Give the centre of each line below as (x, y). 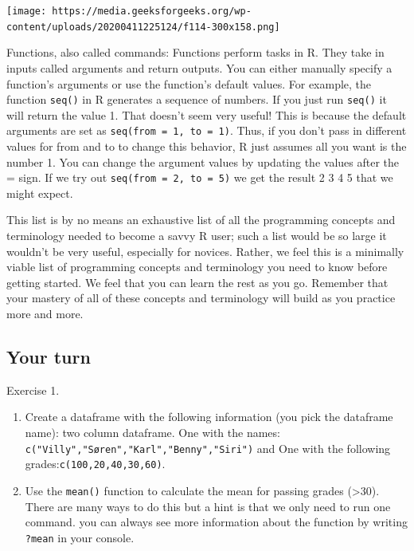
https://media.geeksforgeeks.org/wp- (152, 11)
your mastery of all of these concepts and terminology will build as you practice (201, 298)
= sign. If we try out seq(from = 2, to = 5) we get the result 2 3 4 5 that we (200, 177)
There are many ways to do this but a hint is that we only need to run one (208, 506)
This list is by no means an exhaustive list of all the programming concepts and (201, 220)
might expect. (40, 193)
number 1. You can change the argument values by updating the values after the (203, 161)
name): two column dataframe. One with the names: (152, 432)
